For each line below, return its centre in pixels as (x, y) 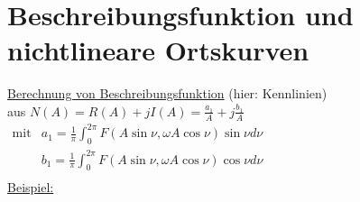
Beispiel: (31, 187)
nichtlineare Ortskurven (158, 50)
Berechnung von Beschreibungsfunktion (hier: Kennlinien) (167, 93)
